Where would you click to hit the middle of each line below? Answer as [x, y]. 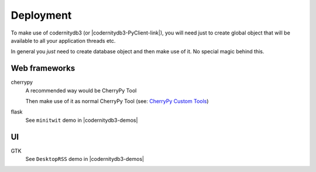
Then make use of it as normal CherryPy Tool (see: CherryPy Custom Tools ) [117, 101]
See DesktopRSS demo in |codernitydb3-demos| [85, 159]
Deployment [41, 15]
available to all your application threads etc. [63, 40]
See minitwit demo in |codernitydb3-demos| [82, 120]
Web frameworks [43, 68]
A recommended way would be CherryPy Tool [81, 90]
